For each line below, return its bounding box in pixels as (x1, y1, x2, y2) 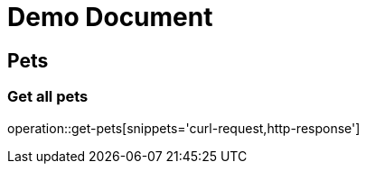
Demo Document (7, 2, 213, 32)
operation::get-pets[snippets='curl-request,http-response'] (7, 120, 361, 136)
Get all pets (7, 87, 89, 106)
